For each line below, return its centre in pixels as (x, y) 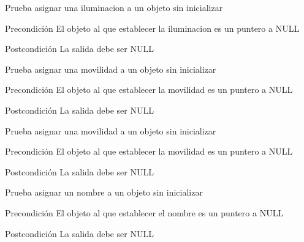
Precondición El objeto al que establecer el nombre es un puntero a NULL (144, 212)
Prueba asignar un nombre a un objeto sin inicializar (104, 192)
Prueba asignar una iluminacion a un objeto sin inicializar (114, 7)
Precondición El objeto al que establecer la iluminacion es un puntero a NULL (152, 28)
